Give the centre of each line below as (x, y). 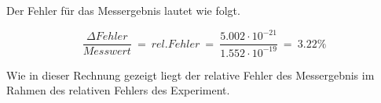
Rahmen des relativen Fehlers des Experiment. (118, 90)
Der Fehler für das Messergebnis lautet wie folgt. (123, 10)
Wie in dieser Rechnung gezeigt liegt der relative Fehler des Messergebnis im (190, 75)
